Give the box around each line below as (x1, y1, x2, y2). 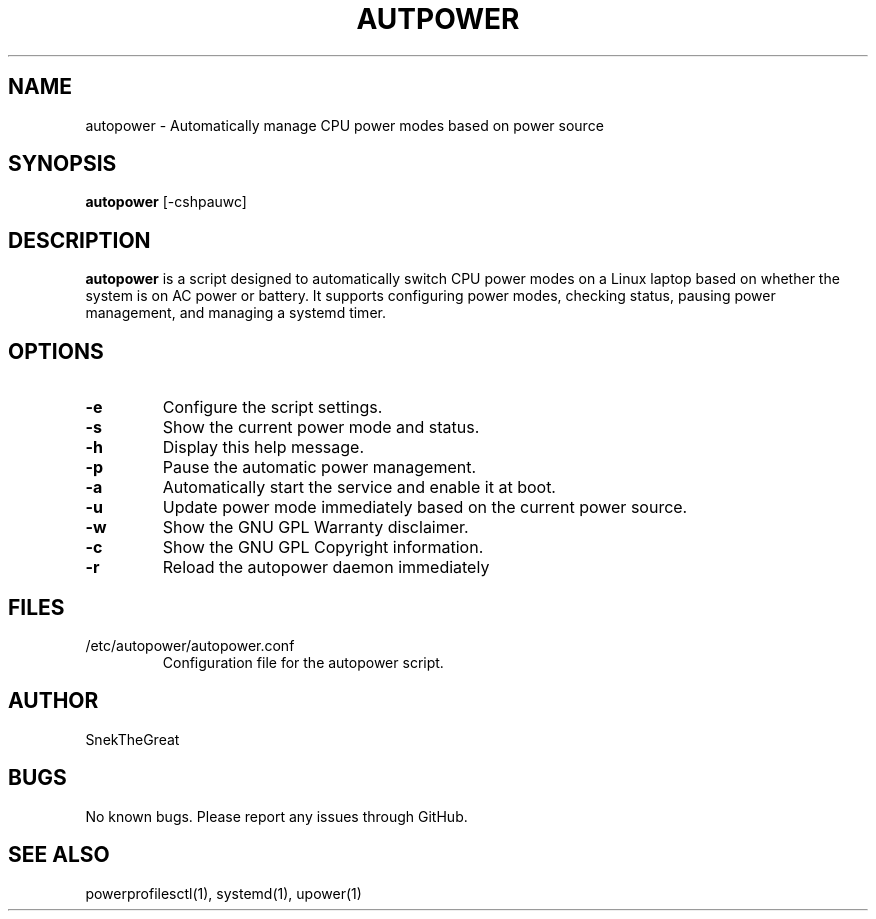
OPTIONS (8, 338, 104, 364)
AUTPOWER (356, 2, 520, 36)
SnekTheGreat (85, 730, 180, 748)
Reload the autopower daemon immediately (162, 557, 490, 578)
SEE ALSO (8, 842, 110, 868)
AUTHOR (8, 688, 99, 714)
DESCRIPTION (8, 227, 151, 253)
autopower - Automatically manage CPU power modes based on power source (85, 116, 604, 134)
